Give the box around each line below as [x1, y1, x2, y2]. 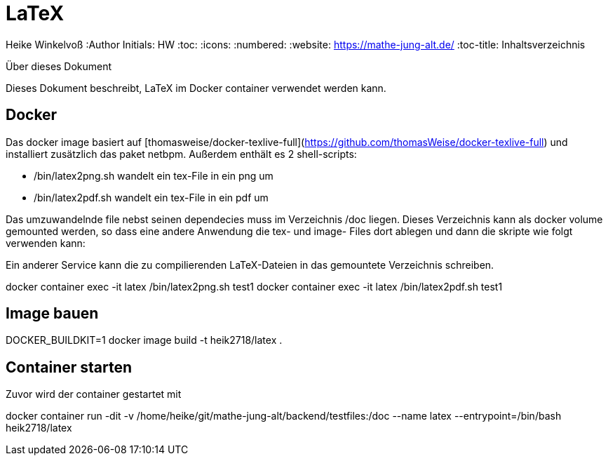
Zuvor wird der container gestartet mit [6, 388, 182, 401]
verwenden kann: [6, 236, 86, 249]
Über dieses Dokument [6, 60, 112, 72]
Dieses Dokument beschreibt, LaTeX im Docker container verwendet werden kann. [6, 81, 386, 94]
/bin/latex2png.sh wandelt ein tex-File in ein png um [34, 169, 273, 182]
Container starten [6, 358, 133, 376]
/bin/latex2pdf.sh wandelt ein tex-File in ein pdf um [34, 191, 269, 203]
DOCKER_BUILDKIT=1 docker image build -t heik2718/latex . [6, 334, 283, 347]
